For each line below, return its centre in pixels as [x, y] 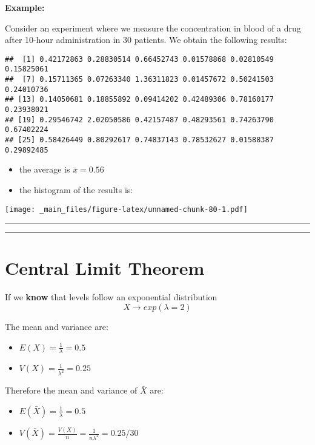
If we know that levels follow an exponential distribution [111, 297]
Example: [25, 7]
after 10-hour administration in [63, 40]
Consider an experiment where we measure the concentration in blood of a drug [153, 28]
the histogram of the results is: [76, 189]
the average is [45, 169]
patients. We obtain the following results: [211, 40]
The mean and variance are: [57, 326]
